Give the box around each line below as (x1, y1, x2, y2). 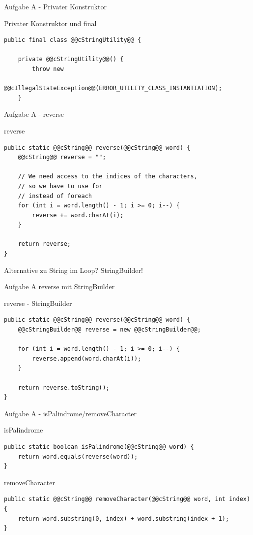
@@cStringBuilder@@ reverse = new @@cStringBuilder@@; (18, 326, 201, 334)
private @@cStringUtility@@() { (18, 56, 124, 63)
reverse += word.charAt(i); (32, 211, 124, 219)
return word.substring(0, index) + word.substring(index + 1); (18, 515, 229, 522)
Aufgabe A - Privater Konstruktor (4, 1, 107, 11)
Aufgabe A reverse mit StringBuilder (4, 281, 115, 292)
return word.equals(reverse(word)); (18, 453, 138, 460)
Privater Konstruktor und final (4, 18, 97, 28)
